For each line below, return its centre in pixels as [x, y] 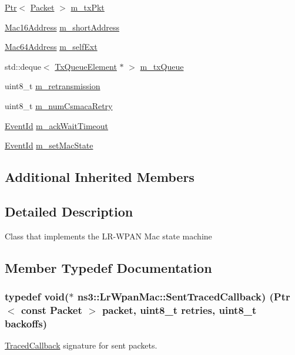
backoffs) [26, 323]
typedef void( [37, 297]
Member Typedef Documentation [108, 267]
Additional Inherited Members [100, 177]
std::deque [23, 66]
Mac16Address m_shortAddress [62, 27]
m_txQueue [162, 66]
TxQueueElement [86, 66]
